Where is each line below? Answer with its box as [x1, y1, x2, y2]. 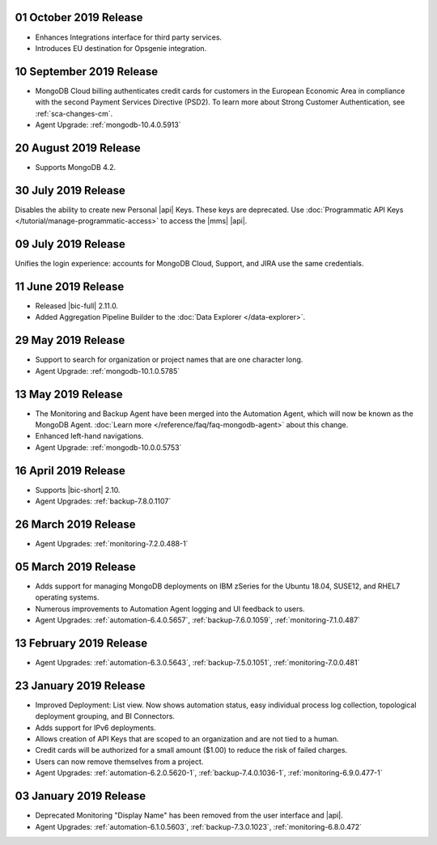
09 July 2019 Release [15, 237, 125, 251]
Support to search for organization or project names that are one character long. [35, 355, 303, 364]
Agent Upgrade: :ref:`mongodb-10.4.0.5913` [35, 120, 181, 130]
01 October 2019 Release [15, 11, 143, 24]
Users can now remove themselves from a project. [35, 757, 204, 766]
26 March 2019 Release [15, 517, 137, 531]
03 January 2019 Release [15, 789, 146, 803]
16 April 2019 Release [15, 464, 125, 478]
